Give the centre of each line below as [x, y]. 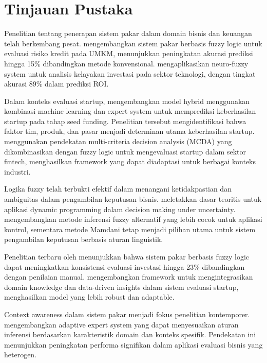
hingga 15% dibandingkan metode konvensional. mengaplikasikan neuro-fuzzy [126, 63]
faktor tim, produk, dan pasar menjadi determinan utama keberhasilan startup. [129, 131]
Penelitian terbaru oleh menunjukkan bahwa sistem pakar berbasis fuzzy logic [127, 256]
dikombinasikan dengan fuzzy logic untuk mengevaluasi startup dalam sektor [125, 151]
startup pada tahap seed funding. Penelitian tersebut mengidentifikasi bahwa [125, 121]
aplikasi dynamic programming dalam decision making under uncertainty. [120, 209]
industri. [17, 171]
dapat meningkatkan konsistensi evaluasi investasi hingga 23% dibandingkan [125, 266]
